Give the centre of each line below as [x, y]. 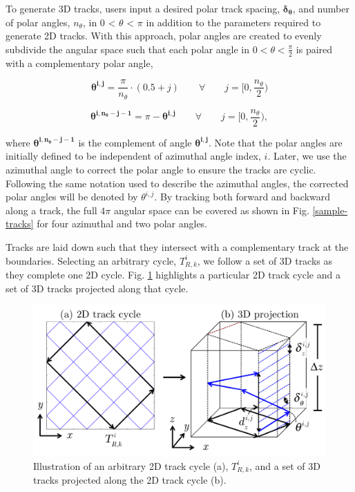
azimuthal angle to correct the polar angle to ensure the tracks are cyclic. [161, 169]
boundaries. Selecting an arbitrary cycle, [91, 260]
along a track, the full [51, 210]
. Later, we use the [307, 156]
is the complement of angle [135, 142]
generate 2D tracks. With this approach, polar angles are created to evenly [164, 36]
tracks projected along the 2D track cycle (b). [130, 480]
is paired [314, 49]
